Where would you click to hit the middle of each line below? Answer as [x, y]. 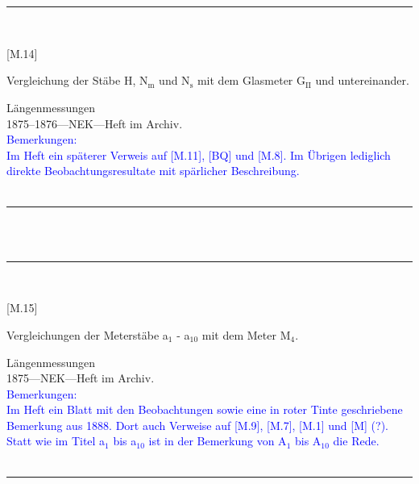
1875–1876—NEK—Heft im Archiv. [95, 123]
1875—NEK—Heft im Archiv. [81, 378]
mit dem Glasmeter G [251, 80]
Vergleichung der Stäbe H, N [77, 80]
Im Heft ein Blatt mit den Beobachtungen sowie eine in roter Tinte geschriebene [205, 409]
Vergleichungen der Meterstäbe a [87, 334]
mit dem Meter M [246, 334]
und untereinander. [362, 80]
